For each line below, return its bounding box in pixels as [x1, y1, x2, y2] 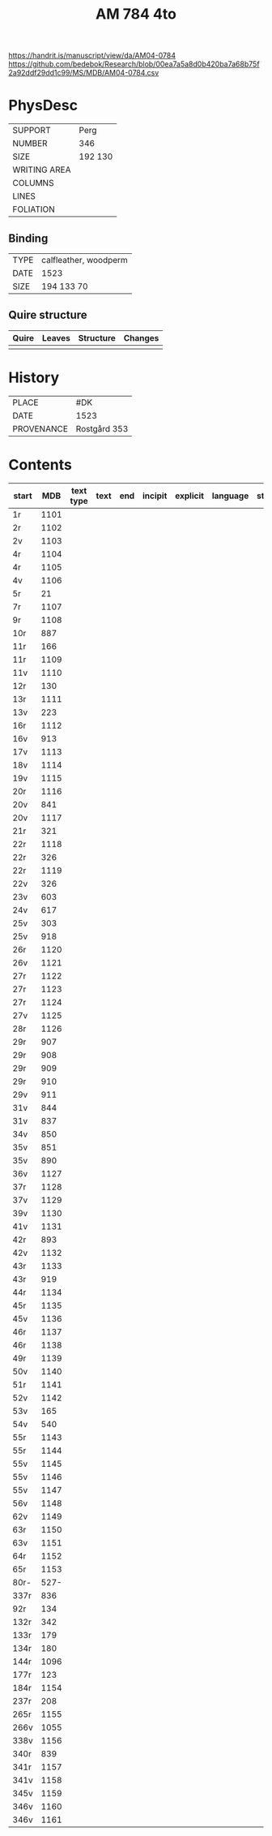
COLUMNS [12, 178, 54, 189]
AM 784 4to [96, 5, 176, 24]
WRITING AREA [12, 164, 71, 175]
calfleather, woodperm [41, 254, 128, 265]
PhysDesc [8, 97, 79, 114]
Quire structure [8, 308, 87, 322]
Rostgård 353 [75, 423, 129, 434]
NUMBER [12, 138, 48, 149]
